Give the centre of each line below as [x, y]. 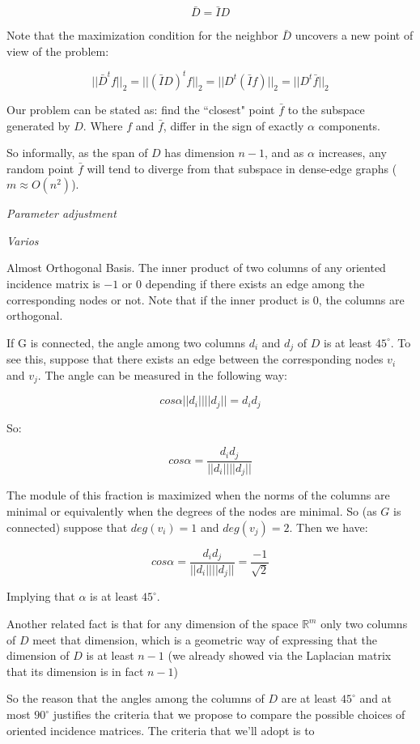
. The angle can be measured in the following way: [162, 374]
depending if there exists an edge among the [255, 284]
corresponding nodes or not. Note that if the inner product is [158, 299]
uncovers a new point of [354, 35]
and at [376, 698]
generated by [38, 125]
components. [349, 125]
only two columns [364, 624]
